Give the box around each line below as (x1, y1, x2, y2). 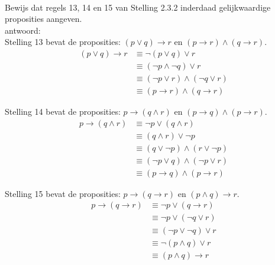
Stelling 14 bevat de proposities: (5, 105, 121, 118)
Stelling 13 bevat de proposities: (5, 35, 121, 48)
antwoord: (5, 24, 41, 36)
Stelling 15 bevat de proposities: (5, 187, 121, 199)
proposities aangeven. (5, 12, 82, 25)
